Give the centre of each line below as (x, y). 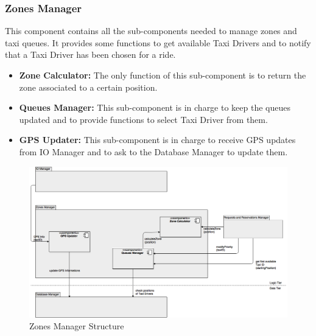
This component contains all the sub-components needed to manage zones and (151, 31)
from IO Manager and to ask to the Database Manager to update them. (153, 151)
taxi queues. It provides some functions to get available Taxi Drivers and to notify (158, 42)
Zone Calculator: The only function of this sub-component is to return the (163, 75)
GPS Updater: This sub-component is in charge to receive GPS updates (157, 140)
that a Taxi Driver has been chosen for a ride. (90, 54)
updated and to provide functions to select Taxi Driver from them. (143, 119)
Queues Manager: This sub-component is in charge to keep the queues (155, 107)
